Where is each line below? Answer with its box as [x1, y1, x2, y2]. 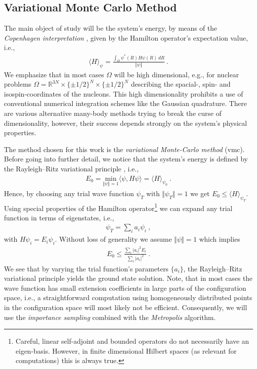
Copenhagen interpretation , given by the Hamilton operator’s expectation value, [4, 32, 248, 43]
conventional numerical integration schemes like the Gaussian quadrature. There [4, 98, 247, 108]
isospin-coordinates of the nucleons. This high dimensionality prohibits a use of [4, 88, 243, 99]
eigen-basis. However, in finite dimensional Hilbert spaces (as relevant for [15, 345, 237, 356]
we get [190, 188, 210, 198]
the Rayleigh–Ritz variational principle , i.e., [4, 163, 139, 173]
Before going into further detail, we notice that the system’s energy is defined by [4, 154, 248, 164]
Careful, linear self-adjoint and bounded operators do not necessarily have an [15, 336, 249, 346]
